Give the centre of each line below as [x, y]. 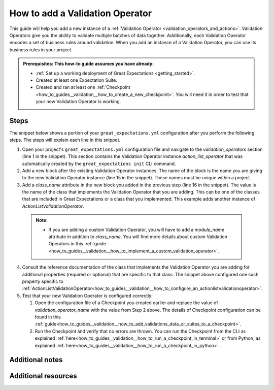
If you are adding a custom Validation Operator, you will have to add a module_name [136, 230]
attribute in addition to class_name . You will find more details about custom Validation [138, 237]
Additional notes [36, 360]
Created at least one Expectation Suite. [77, 80]
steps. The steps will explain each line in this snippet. [65, 140]
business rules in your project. [41, 50]
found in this [48, 317]
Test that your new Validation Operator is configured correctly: [88, 296]
